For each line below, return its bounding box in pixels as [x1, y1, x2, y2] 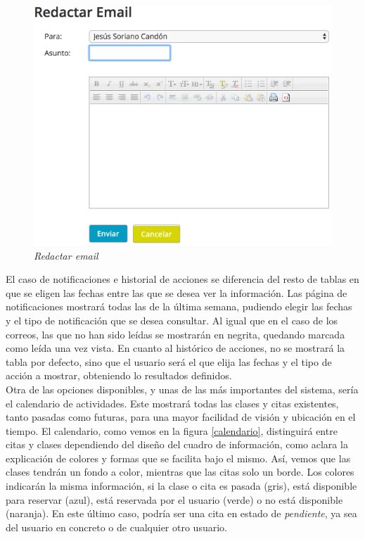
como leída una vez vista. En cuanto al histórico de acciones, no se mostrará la [6, 341, 345, 355]
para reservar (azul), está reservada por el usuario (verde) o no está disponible [6, 492, 343, 507]
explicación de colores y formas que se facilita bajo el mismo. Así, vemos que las [6, 450, 351, 465]
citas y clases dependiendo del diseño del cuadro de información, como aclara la [6, 437, 348, 452]
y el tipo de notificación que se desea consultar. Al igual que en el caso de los [6, 312, 338, 327]
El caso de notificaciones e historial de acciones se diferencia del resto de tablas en [6, 272, 359, 286]
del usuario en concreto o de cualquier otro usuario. [6, 519, 227, 534]
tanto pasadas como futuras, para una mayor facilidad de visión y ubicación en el [6, 410, 356, 424]
